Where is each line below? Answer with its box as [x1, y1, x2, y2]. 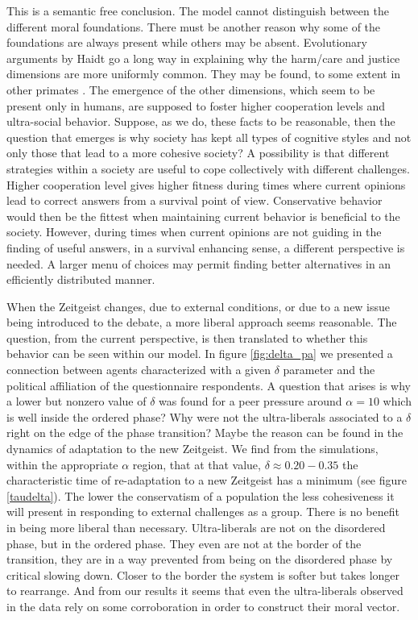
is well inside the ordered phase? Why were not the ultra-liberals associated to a [6, 408, 403, 425]
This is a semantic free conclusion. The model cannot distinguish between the [6, 2, 389, 19]
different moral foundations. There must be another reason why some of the [6, 18, 381, 35]
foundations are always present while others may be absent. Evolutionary [6, 34, 367, 51]
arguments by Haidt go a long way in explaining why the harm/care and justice [6, 49, 400, 66]
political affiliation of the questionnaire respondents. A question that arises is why [6, 377, 411, 393]
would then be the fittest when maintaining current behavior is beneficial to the [6, 207, 400, 224]
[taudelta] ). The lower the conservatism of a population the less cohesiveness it [6, 487, 395, 504]
